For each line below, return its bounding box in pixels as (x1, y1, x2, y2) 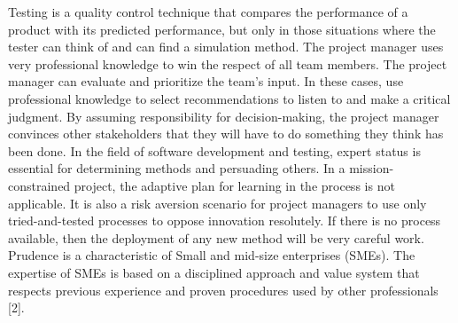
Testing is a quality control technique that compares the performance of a (8, 3, 408, 20)
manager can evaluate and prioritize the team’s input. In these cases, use (8, 72, 404, 91)
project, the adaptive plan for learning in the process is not (74, 176, 395, 194)
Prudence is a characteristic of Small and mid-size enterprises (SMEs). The (8, 246, 415, 264)
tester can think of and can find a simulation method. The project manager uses (8, 37, 444, 56)
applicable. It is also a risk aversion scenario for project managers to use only (8, 193, 427, 212)
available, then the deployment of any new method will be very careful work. (8, 228, 424, 247)
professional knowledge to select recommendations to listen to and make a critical (8, 89, 451, 107)
